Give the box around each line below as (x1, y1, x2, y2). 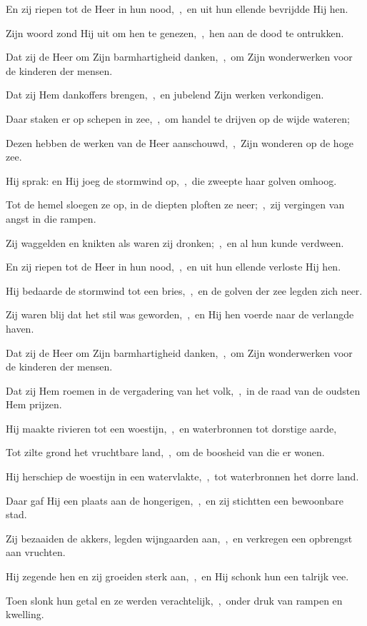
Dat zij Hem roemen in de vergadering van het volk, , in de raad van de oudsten (6, 383, 361, 398)
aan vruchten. (6, 545, 66, 560)
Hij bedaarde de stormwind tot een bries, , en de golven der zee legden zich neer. (6, 283, 363, 298)
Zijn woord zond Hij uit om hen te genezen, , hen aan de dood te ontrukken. (6, 25, 344, 40)
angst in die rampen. (6, 211, 96, 226)
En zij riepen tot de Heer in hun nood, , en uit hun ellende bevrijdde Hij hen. (6, 1, 348, 16)
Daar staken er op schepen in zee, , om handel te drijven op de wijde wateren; (6, 111, 350, 126)
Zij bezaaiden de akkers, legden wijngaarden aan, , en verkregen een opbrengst (6, 530, 353, 545)
